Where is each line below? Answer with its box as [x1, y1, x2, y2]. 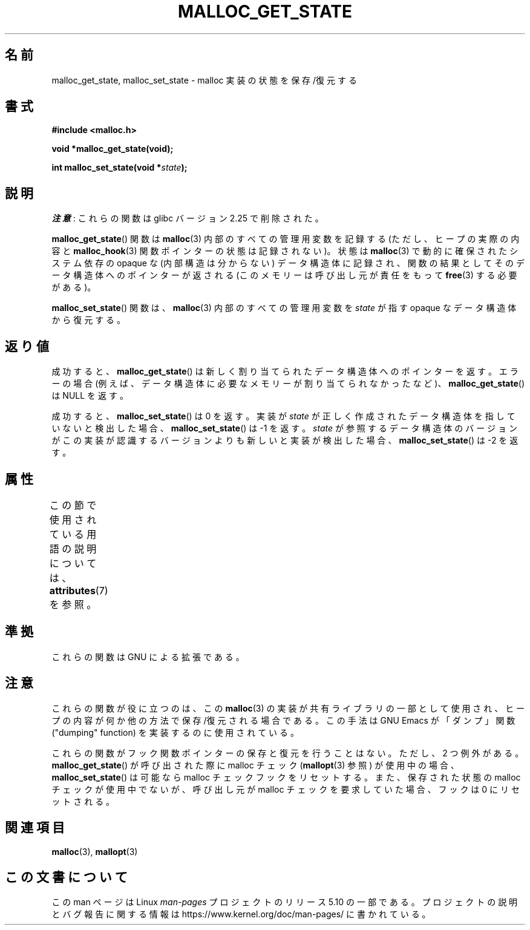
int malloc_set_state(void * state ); [51, 162, 188, 173]
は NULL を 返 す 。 [51, 390, 128, 401]
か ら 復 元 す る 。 [51, 315, 126, 326]
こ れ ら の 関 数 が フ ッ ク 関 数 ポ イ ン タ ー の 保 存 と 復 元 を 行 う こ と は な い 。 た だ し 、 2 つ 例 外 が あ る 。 [51, 747, 524, 758]
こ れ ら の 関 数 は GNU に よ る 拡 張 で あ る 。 [51, 651, 244, 662]
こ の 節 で [49, 499, 97, 511]
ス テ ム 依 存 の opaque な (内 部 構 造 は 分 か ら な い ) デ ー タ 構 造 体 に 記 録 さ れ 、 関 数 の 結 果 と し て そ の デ [51, 258, 525, 269]
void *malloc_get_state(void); [51, 143, 174, 154]
